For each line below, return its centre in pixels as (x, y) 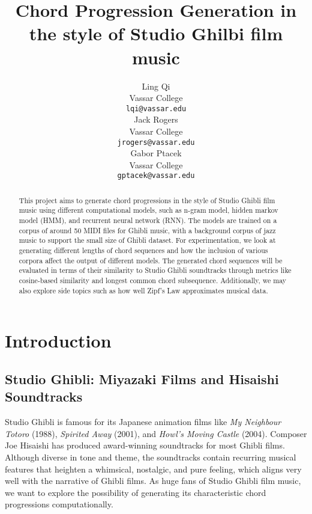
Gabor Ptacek (156, 153)
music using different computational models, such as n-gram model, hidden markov (148, 210)
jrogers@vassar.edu (156, 142)
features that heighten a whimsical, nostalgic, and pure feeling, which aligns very (153, 469)
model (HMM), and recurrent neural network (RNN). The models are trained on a (148, 220)
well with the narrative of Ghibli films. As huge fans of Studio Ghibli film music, (153, 481)
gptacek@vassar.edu (156, 176)
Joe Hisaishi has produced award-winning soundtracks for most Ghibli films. (145, 445)
